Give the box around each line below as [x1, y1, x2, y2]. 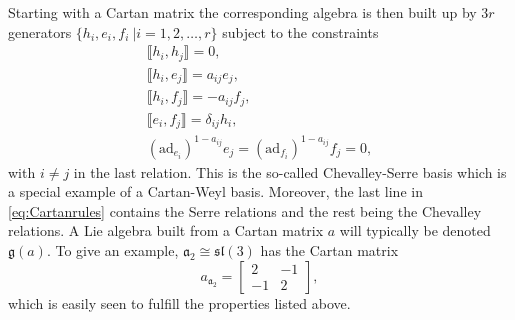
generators [8, 21, 72, 42]
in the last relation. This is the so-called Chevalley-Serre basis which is [73, 161, 507, 182]
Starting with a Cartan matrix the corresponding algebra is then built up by [8, 2, 477, 22]
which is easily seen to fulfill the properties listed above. [8, 292, 351, 313]
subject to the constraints [222, 21, 379, 42]
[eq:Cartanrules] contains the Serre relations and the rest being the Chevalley [8, 200, 482, 221]
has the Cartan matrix [260, 240, 399, 261]
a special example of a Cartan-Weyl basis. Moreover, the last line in [8, 181, 423, 202]
